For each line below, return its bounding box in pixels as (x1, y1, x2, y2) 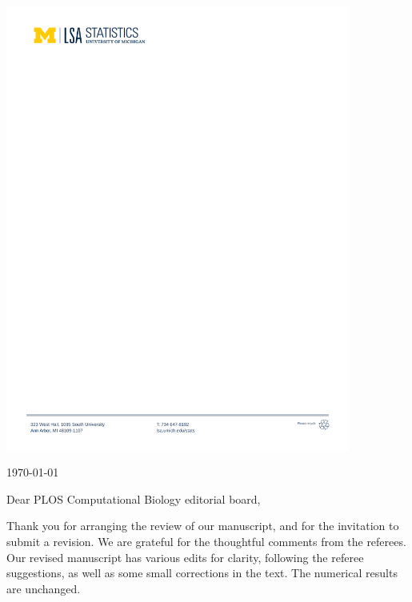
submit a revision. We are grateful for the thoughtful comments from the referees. (6, 532, 406, 549)
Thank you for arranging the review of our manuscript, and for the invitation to (6, 517, 399, 534)
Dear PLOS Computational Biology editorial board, (6, 490, 261, 507)
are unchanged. (6, 580, 81, 596)
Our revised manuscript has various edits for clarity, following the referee (6, 548, 364, 565)
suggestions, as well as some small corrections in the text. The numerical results (6, 564, 398, 581)
